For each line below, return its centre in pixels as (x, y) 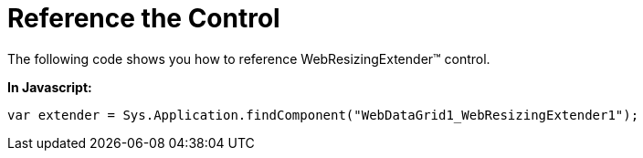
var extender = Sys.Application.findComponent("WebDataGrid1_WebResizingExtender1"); (323, 115)
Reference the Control (144, 18)
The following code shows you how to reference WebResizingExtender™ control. (249, 58)
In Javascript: (50, 87)
